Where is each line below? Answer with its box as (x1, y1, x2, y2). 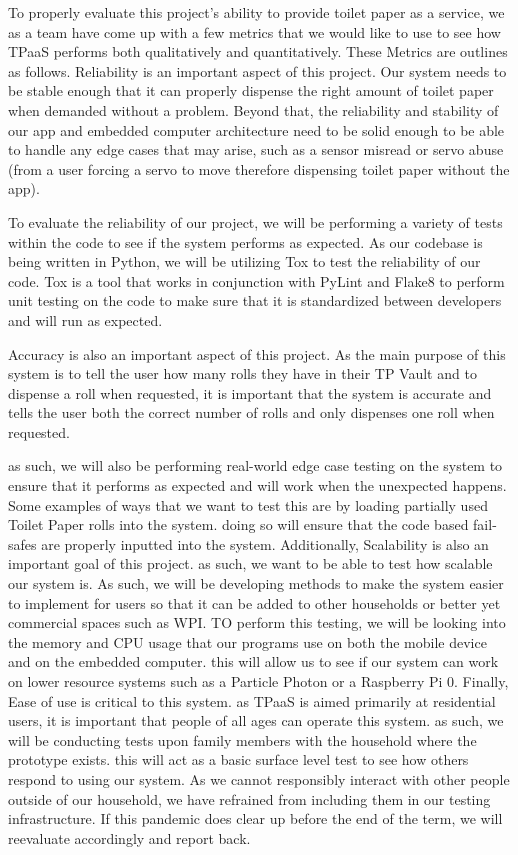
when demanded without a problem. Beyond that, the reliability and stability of (8, 99, 499, 120)
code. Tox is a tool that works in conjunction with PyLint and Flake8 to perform (8, 270, 505, 291)
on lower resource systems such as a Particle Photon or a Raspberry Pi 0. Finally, (8, 671, 509, 691)
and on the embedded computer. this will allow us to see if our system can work (8, 651, 499, 672)
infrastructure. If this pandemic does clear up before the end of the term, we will (8, 808, 503, 829)
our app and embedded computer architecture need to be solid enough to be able (8, 119, 505, 140)
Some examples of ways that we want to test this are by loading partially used (8, 494, 488, 515)
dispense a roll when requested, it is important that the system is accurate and (8, 382, 492, 403)
